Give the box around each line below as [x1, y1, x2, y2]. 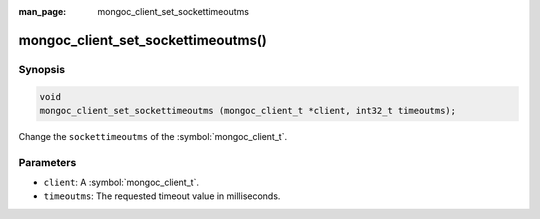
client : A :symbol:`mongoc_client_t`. [43, 176, 200, 189]
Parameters [18, 155, 77, 169]
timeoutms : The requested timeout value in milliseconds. [43, 190, 281, 202]
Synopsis [18, 62, 65, 76]
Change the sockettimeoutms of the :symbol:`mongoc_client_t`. [18, 130, 288, 142]
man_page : [18, 6, 67, 17]
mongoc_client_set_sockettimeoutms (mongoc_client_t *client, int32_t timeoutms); [39, 105, 457, 116]
